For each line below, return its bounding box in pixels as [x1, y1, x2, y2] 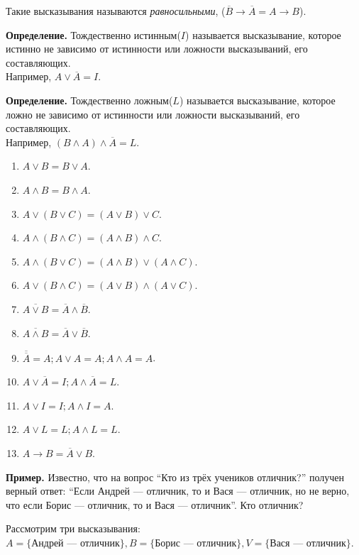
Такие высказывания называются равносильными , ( [6, 4, 226, 18]
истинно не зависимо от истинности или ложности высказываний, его [6, 41, 308, 56]
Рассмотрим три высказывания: [6, 521, 140, 536]
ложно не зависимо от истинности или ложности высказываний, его [6, 106, 300, 121]
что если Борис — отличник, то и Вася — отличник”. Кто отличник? [6, 497, 304, 512]
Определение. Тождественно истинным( [6, 27, 181, 42]
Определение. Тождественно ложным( [6, 92, 173, 107]
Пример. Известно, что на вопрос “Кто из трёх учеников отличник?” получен [6, 469, 345, 484]
